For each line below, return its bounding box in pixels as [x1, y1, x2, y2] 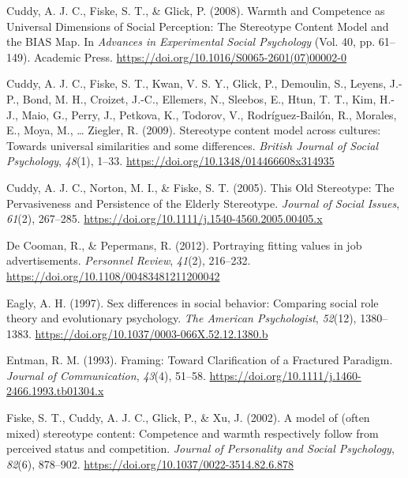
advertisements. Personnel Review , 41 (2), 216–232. [6, 252, 251, 269]
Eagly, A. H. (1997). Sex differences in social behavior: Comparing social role [6, 294, 379, 311]
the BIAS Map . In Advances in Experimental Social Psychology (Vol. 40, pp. [6, 33, 376, 50]
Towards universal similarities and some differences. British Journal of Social [6, 137, 378, 153]
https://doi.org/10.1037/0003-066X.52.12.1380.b [35, 325, 268, 341]
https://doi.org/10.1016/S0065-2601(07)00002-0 [116, 48, 347, 65]
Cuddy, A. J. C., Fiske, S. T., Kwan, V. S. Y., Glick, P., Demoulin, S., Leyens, [6, 75, 387, 92]
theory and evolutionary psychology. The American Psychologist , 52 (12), [6, 310, 357, 326]
